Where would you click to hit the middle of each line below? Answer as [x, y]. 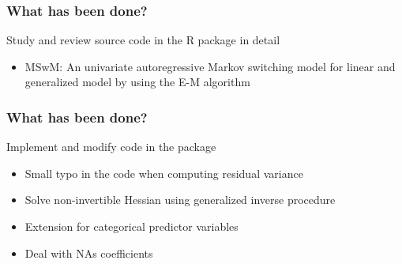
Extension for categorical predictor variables [131, 226]
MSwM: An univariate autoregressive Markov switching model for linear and [210, 66]
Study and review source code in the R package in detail [143, 40]
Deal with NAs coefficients [89, 253]
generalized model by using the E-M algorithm [137, 82]
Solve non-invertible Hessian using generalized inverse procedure [180, 200]
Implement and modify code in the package [111, 147]
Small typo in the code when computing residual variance [164, 173]
